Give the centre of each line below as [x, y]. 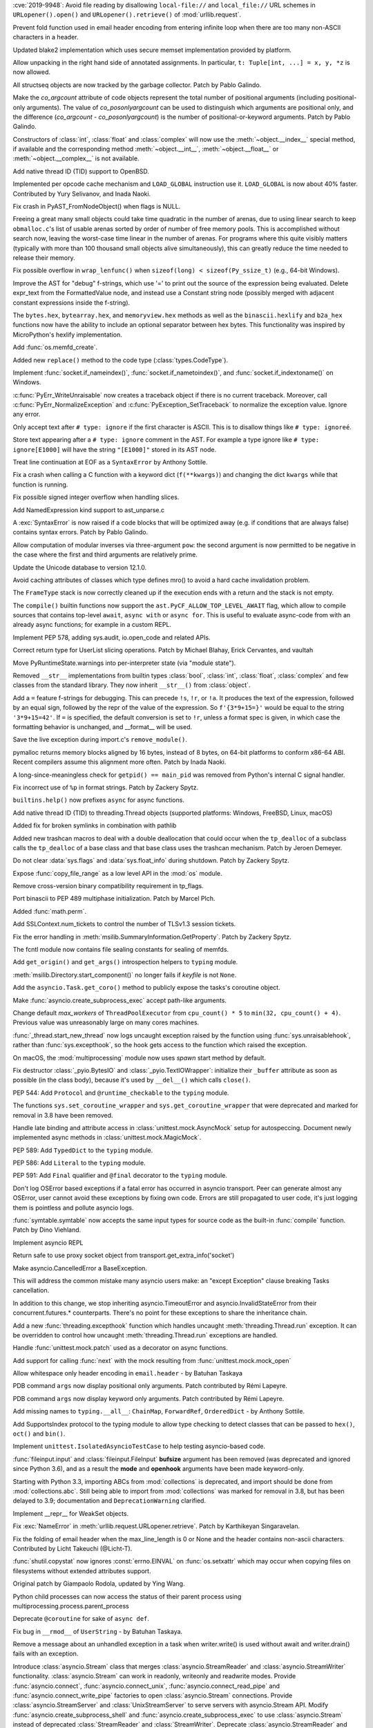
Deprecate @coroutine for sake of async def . [81, 1619]
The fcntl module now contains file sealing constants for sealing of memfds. [121, 950]
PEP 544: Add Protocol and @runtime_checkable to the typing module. [121, 1093]
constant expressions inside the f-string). [71, 302]
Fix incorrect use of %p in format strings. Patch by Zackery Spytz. [106, 787]
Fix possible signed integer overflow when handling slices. [96, 497]
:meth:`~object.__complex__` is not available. [76, 158]
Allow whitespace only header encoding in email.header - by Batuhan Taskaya [128, 1373]
